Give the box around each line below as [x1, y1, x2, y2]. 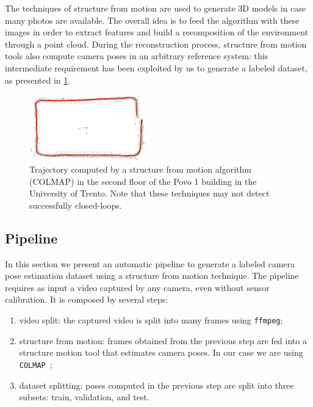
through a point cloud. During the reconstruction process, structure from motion [5, 37, 307, 50]
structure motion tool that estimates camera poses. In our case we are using [19, 346, 303, 359]
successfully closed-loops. [29, 198, 122, 211]
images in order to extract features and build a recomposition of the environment [5, 26, 309, 38]
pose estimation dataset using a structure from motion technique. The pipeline [5, 269, 299, 282]
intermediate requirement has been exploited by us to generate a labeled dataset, [5, 61, 308, 74]
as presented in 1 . [5, 73, 71, 86]
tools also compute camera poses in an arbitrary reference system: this [5, 49, 268, 62]
